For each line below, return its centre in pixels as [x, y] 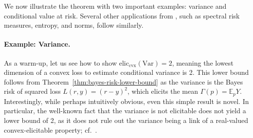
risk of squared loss [32, 91]
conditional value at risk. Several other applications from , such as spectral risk [122, 15]
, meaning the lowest [203, 62]
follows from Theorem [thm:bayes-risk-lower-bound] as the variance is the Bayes [124, 81]
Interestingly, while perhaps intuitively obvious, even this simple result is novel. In [126, 101]
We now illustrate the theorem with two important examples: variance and [115, 6]
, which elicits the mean [163, 91]
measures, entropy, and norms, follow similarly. [74, 25]
